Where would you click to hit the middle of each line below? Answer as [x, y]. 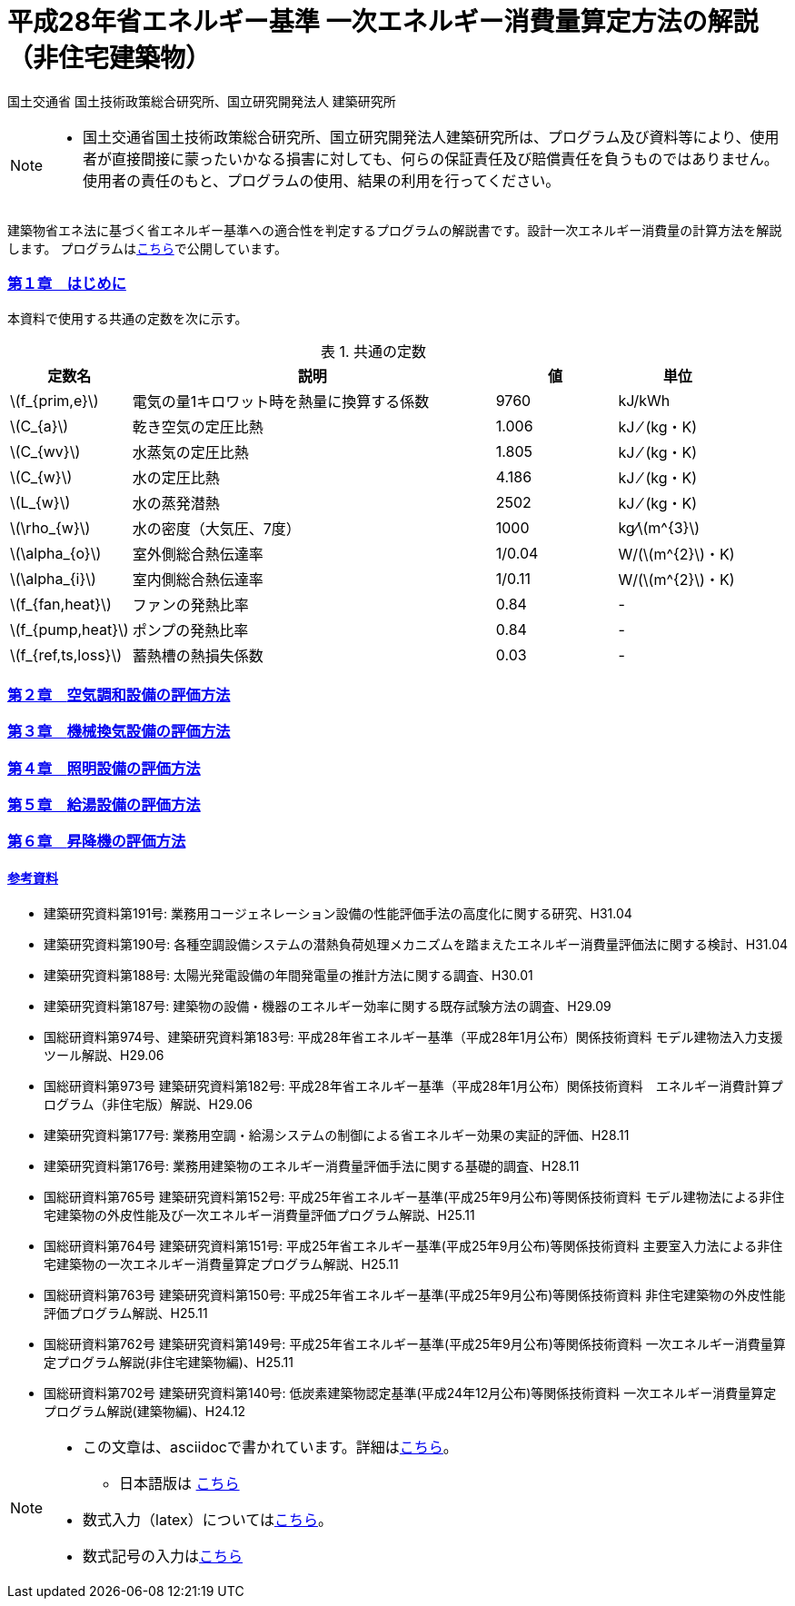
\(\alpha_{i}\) [53, 578]
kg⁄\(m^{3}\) [659, 527]
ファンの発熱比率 [190, 605]
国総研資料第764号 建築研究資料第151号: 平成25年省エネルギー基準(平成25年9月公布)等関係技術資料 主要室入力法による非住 [413, 1245]
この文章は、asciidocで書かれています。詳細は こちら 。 [270, 1447]
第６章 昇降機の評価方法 [97, 842]
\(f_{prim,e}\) [55, 400]
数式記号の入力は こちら [163, 1556]
